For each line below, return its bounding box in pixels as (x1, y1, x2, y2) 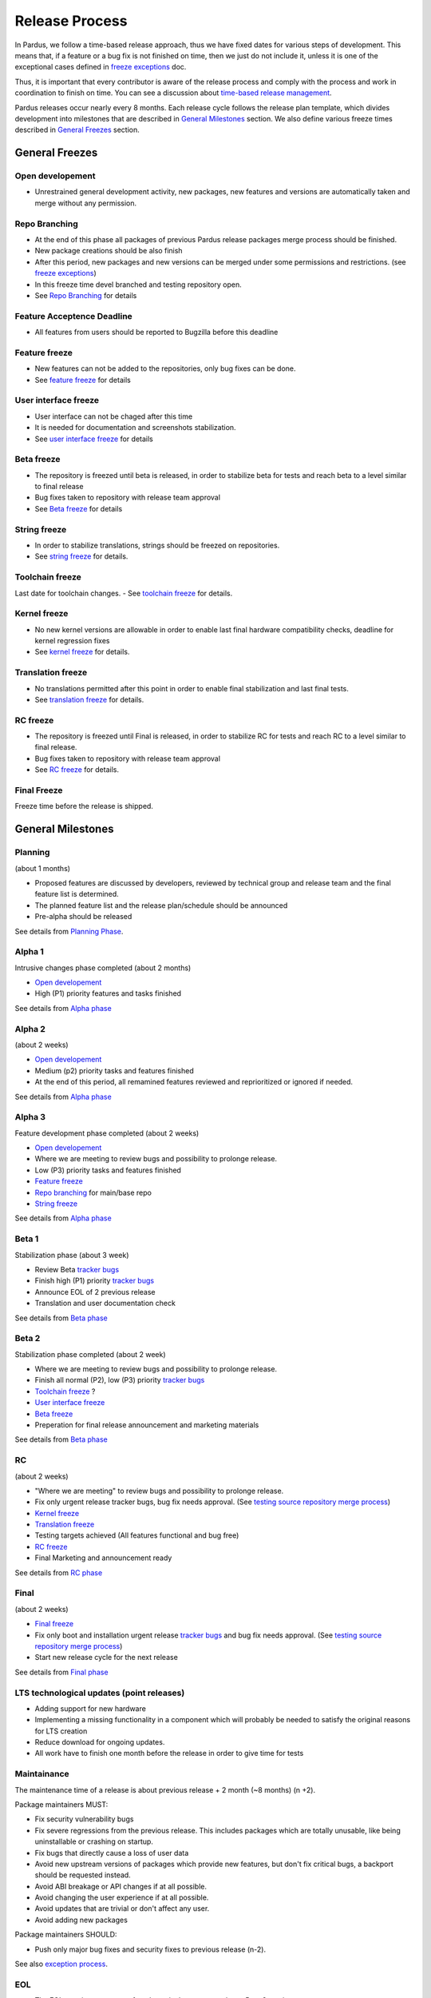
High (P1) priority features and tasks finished (34, 989, 182, 998)
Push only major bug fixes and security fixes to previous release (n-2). (34, 1944, 267, 1954)
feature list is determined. (34, 890, 119, 899)
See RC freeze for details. (34, 765, 120, 774)
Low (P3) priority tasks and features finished (34, 1165, 181, 1175)
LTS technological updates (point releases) (14, 1687, 185, 1698)
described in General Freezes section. (14, 125, 140, 135)
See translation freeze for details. (34, 695, 144, 704)
